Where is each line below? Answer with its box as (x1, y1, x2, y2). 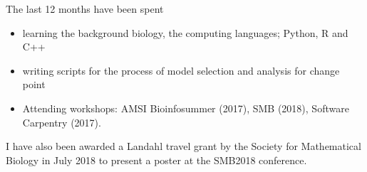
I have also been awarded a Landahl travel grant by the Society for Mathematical (6, 139, 361, 154)
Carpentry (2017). (22, 114, 101, 129)
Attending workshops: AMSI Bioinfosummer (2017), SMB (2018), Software (22, 100, 349, 115)
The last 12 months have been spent (6, 1, 164, 16)
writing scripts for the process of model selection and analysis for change (22, 63, 340, 77)
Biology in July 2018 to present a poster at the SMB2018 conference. (6, 152, 307, 167)
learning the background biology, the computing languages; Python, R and (22, 25, 348, 40)
